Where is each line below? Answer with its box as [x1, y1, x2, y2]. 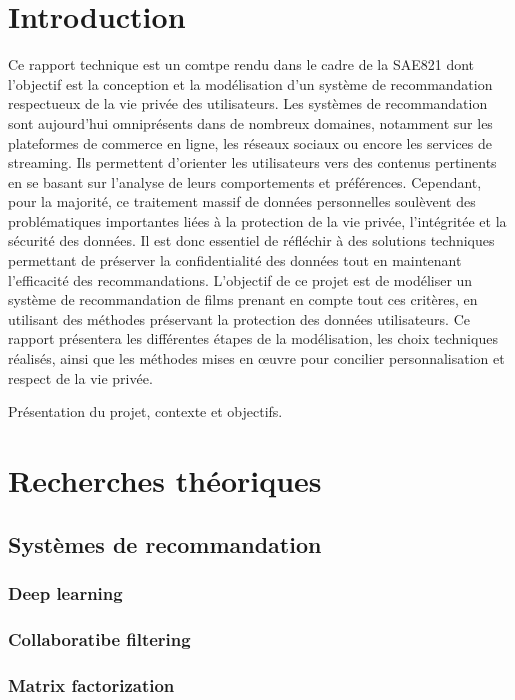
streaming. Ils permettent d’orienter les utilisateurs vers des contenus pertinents [8, 152, 497, 173]
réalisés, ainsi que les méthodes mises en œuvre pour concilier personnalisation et [8, 348, 505, 369]
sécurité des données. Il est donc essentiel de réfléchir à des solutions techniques [8, 230, 495, 251]
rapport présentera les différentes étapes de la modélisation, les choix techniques [8, 328, 498, 349]
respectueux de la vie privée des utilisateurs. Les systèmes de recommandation [8, 93, 488, 114]
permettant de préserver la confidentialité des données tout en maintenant [8, 250, 462, 271]
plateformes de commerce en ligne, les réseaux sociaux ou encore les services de [8, 132, 493, 153]
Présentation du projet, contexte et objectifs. [8, 401, 283, 422]
